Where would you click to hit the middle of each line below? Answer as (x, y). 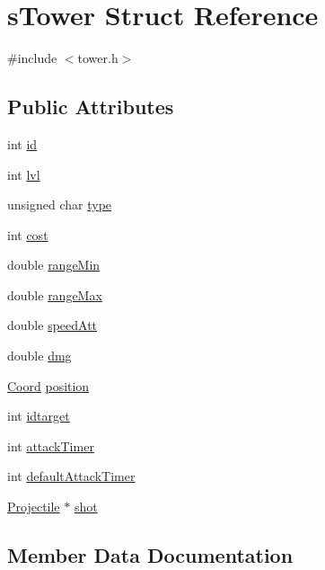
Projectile (34, 507)
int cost (28, 234)
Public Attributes (91, 107)
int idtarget (39, 416)
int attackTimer (51, 445)
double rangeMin (54, 265)
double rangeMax (55, 294)
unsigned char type (60, 205)
